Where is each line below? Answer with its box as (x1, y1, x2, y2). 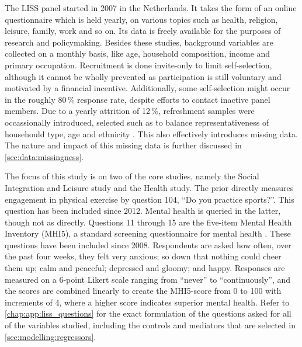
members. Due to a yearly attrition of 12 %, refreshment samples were (5, 105, 255, 117)
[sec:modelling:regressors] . (5, 330, 96, 342)
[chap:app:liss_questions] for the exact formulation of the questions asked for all (5, 307, 291, 320)
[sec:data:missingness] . (5, 150, 84, 162)
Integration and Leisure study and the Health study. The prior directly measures (5, 181, 294, 193)
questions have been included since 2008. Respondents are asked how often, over (5, 238, 291, 251)
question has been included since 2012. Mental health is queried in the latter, (5, 204, 281, 217)
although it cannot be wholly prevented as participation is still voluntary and (5, 70, 282, 82)
